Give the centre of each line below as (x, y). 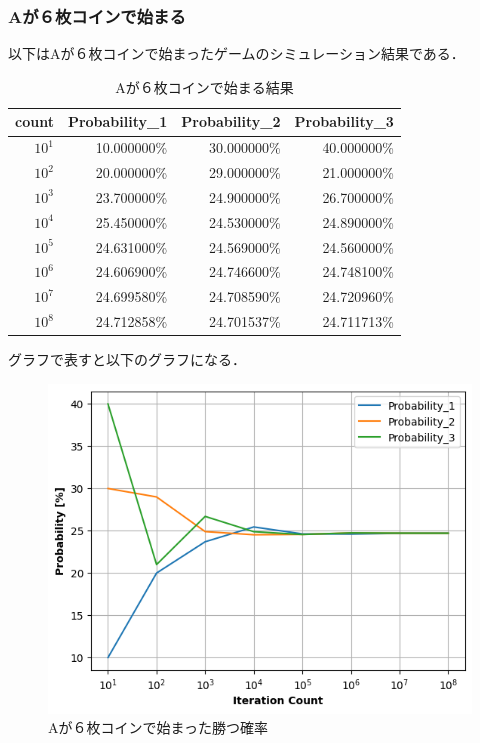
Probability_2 (231, 121)
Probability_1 (117, 121)
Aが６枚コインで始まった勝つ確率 (158, 727)
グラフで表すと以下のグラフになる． (127, 359)
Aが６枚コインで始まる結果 (204, 86)
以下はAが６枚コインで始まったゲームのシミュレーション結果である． (236, 53)
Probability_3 (344, 121)
